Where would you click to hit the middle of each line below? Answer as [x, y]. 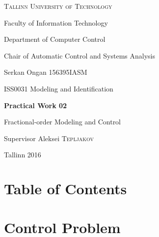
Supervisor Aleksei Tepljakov [49, 138]
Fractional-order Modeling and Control [63, 122]
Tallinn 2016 [23, 155]
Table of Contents [66, 189]
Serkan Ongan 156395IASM [46, 72]
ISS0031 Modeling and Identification [59, 88]
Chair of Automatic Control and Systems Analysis [79, 55]
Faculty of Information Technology [56, 22]
